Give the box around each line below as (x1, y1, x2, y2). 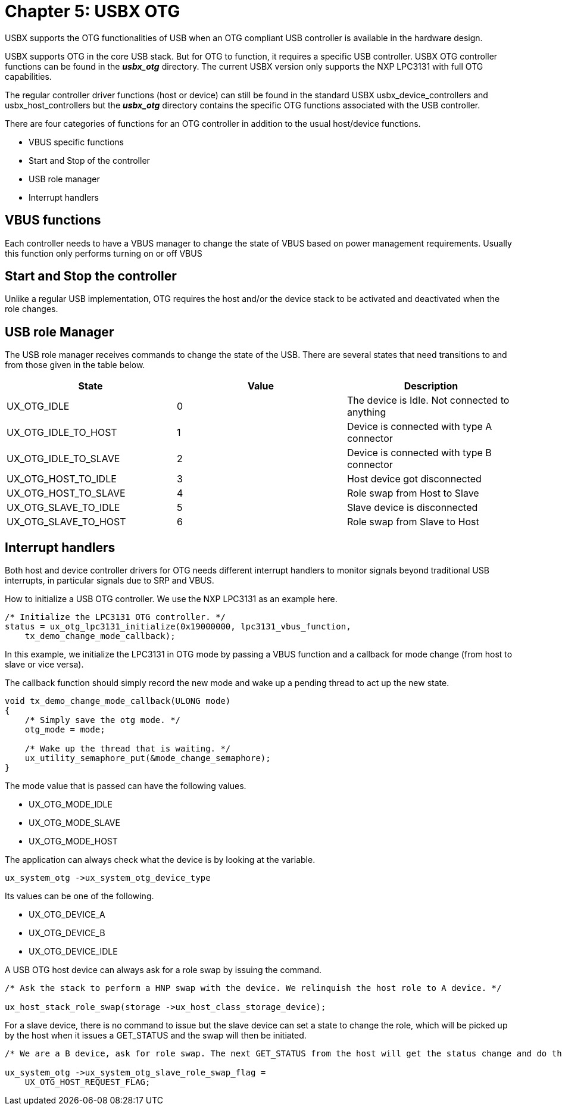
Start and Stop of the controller (29, 155, 150, 166)
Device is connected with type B (346, 447, 492, 459)
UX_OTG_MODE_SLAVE (29, 818, 120, 828)
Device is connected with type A (346, 420, 492, 433)
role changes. (5, 304, 58, 314)
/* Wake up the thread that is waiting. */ (24, 744, 231, 754)
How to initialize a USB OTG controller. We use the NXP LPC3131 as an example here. (5, 594, 338, 604)
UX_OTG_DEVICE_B (29, 928, 105, 938)
